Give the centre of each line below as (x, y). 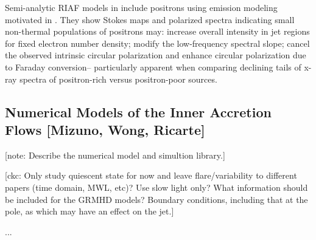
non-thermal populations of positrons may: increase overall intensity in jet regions (157, 31)
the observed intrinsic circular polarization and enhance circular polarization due (156, 55)
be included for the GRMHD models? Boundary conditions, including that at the (156, 199)
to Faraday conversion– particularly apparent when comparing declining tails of (153, 67)
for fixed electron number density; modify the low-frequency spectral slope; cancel (157, 43)
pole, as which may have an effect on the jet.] (90, 211)
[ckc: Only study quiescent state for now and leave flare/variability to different (151, 175)
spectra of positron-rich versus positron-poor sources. (118, 79)
